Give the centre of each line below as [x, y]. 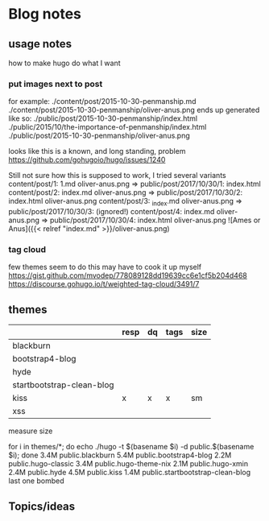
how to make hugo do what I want [64, 63]
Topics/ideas [42, 506]
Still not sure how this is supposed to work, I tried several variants [118, 176]
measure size [31, 431]
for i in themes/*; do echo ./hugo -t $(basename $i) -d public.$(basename [131, 447]
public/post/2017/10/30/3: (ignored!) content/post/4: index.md [112, 212]
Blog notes [45, 14]
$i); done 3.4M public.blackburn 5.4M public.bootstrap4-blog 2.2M [120, 455]
